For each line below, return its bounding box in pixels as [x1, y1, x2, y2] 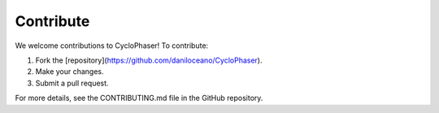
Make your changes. [35, 67, 105, 76]
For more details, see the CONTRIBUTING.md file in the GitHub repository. [15, 93, 263, 103]
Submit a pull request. [35, 78, 109, 88]
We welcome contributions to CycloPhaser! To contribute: [15, 41, 209, 50]
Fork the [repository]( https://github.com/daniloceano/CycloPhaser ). [35, 55, 263, 65]
